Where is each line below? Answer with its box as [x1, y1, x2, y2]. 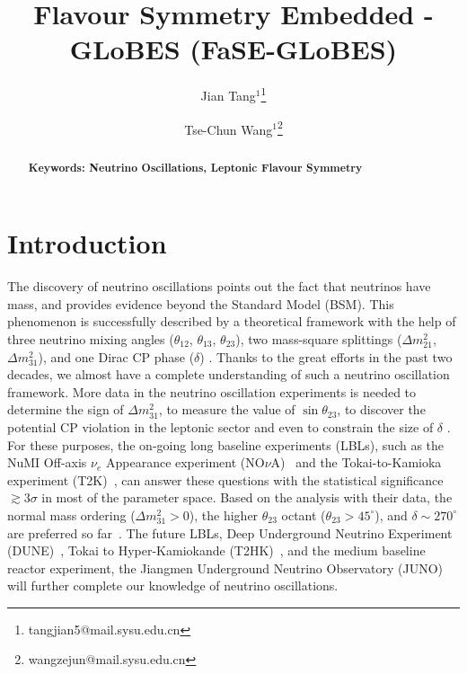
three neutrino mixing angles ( [7, 329, 174, 348]
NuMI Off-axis [7, 453, 87, 472]
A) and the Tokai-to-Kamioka [270, 453, 442, 472]
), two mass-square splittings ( [235, 329, 402, 348]
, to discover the [337, 400, 426, 419]
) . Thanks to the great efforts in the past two [199, 347, 453, 366]
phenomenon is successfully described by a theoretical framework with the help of [7, 312, 456, 331]
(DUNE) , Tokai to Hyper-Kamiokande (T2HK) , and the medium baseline [7, 541, 426, 560]
